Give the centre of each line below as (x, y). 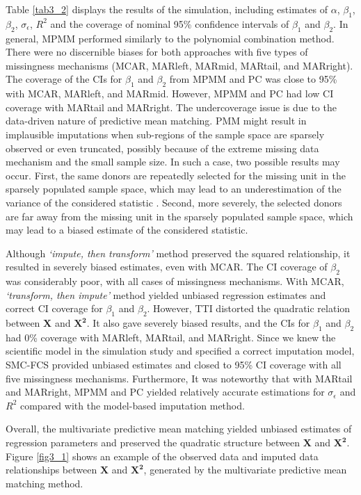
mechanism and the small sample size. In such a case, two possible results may (173, 162)
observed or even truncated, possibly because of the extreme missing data (162, 148)
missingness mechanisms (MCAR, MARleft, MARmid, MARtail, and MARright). (179, 65)
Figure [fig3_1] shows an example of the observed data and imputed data (162, 456)
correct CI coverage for (54, 308)
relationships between (51, 470)
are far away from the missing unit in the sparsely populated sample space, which (179, 216)
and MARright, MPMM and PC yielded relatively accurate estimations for (165, 392)
